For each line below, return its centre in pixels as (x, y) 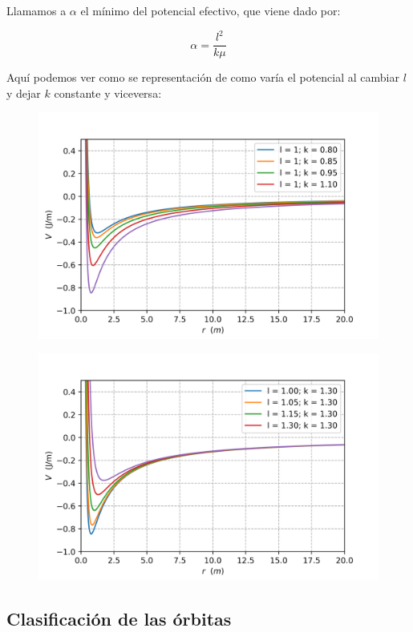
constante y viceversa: (108, 93)
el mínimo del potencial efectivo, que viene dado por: (211, 10)
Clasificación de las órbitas (119, 618)
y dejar (24, 93)
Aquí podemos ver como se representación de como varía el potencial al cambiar (203, 77)
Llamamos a (36, 10)
